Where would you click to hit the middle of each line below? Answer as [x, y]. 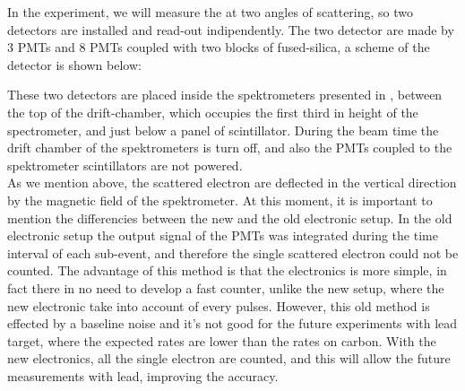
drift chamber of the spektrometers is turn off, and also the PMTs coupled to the [230, 148]
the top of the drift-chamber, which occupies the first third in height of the [213, 112]
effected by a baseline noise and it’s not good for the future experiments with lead [232, 323]
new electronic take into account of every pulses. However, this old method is [219, 305]
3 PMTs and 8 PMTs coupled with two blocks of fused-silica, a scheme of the [219, 47]
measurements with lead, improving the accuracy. [143, 375]
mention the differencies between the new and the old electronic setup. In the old [230, 217]
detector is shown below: [74, 64]
